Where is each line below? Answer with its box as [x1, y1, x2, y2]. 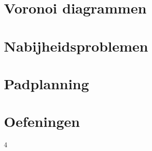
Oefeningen [4, 111, 80, 131]
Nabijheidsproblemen [4, 36, 149, 55]
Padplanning [4, 73, 89, 93]
